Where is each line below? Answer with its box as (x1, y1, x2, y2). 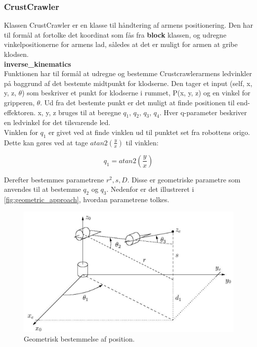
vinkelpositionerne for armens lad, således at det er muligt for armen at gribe (4, 39, 238, 49)
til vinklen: (126, 137, 159, 147)
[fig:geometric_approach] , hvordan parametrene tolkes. (4, 194, 170, 205)
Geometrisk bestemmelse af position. (24, 334, 135, 344)
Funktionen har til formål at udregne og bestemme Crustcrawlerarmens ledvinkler (4, 68, 252, 79)
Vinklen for (4, 127, 38, 137)
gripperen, (4, 97, 35, 107)
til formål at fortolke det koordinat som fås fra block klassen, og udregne (4, 29, 226, 40)
